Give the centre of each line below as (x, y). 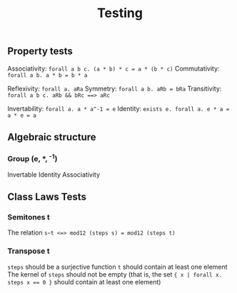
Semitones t (29, 217)
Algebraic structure (52, 137)
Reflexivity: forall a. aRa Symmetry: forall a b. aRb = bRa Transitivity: (115, 88)
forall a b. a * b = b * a (47, 75)
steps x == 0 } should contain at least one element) (84, 282)
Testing (120, 13)
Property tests (40, 51)
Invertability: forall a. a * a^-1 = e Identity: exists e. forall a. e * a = (118, 108)
